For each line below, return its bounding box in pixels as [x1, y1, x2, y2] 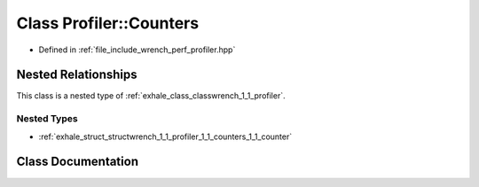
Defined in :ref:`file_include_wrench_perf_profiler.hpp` [38, 44, 236, 55]
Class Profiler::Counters [16, 13, 200, 33]
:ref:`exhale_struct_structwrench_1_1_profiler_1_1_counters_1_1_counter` [38, 131, 293, 142]
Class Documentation [16, 154, 139, 169]
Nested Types [16, 113, 79, 125]
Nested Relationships [16, 67, 137, 82]
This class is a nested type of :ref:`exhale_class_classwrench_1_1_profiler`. [16, 90, 286, 101]
